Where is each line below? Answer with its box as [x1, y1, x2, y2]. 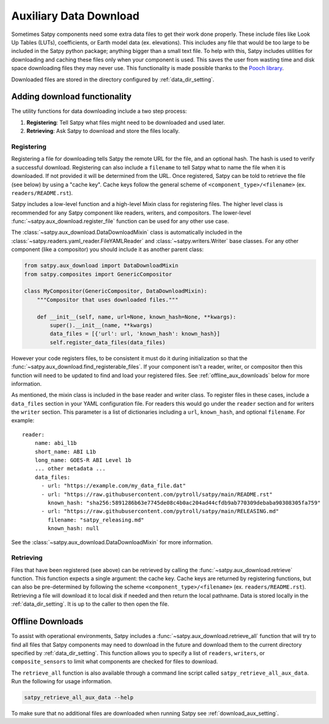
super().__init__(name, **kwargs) [49, 322, 153, 328]
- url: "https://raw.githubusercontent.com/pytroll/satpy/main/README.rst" [41, 491, 273, 498]
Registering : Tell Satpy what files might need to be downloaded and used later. [26, 119, 225, 126]
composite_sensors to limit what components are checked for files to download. [11, 658, 219, 665]
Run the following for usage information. [11, 678, 112, 685]
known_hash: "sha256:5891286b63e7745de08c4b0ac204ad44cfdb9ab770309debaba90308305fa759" [48, 499, 321, 506]
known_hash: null [48, 525, 100, 532]
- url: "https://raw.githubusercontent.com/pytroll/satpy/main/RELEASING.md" [41, 508, 280, 515]
